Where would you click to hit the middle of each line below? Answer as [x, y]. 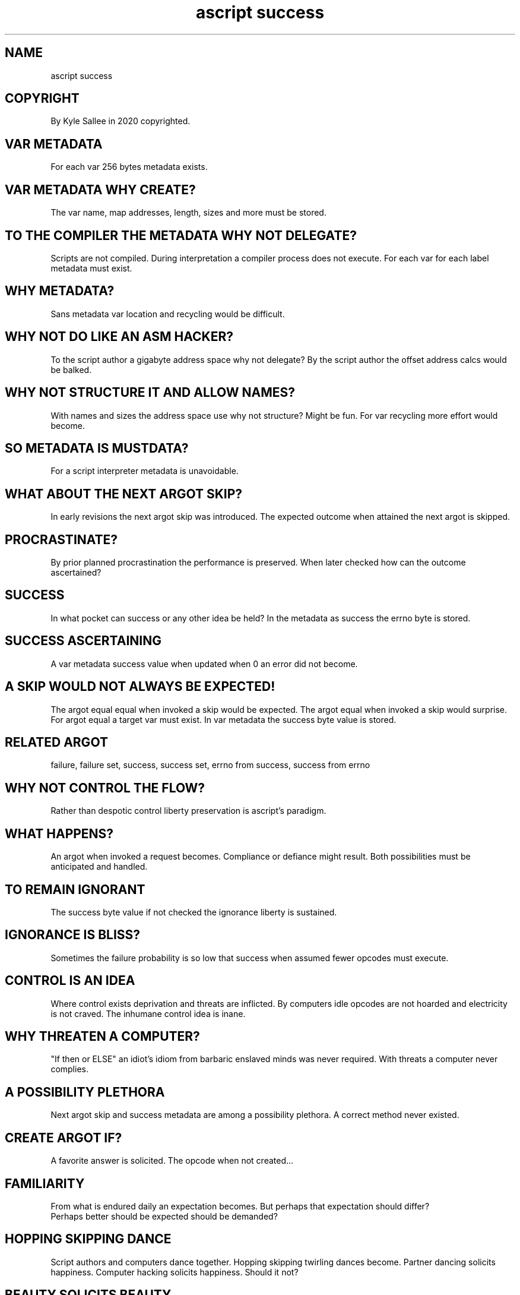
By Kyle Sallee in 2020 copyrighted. [121, 121]
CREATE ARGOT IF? [64, 1138]
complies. [69, 1069]
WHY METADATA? [60, 291]
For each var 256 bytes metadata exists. [129, 167]
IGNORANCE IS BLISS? [73, 935]
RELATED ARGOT [56, 742]
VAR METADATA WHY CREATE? [100, 189]
